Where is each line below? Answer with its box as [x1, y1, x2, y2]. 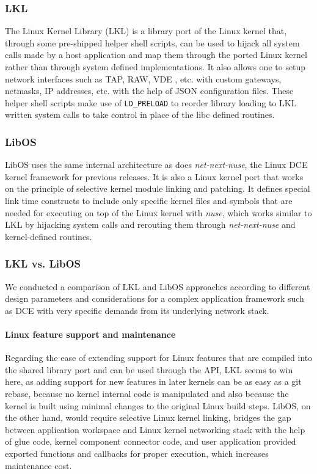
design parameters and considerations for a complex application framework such [5, 292, 304, 305]
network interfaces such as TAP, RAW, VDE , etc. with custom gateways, [5, 72, 282, 85]
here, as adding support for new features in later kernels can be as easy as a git [5, 375, 302, 388]
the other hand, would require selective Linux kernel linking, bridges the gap [5, 411, 291, 424]
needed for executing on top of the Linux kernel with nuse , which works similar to [5, 206, 312, 219]
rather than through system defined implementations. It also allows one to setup [5, 60, 306, 73]
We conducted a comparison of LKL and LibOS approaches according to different [5, 280, 310, 293]
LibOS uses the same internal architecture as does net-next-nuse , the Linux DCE [5, 158, 308, 171]
